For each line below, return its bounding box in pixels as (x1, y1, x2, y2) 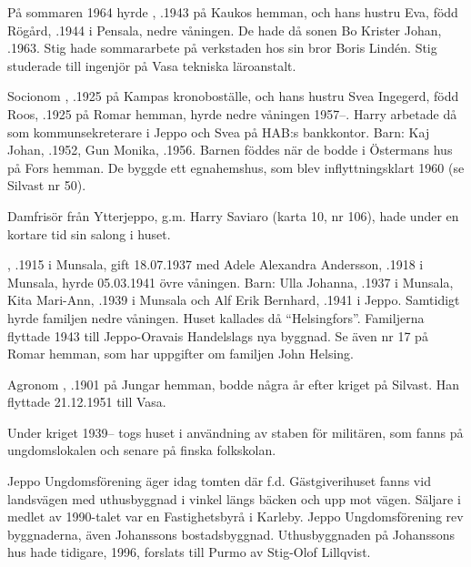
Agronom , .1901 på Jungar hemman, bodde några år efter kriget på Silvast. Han (7, 374, 460, 393)
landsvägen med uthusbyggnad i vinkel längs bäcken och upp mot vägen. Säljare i (7, 489, 461, 508)
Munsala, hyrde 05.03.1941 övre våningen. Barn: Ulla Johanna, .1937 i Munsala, (7, 272, 454, 291)
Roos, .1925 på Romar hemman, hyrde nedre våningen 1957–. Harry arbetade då (7, 104, 457, 123)
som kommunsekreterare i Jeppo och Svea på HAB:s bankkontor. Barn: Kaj (7, 122, 430, 141)
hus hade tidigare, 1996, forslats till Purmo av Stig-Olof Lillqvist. (7, 542, 371, 562)
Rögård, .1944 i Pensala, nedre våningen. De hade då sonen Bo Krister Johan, (7, 20, 442, 39)
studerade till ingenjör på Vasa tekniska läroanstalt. (7, 56, 296, 75)
